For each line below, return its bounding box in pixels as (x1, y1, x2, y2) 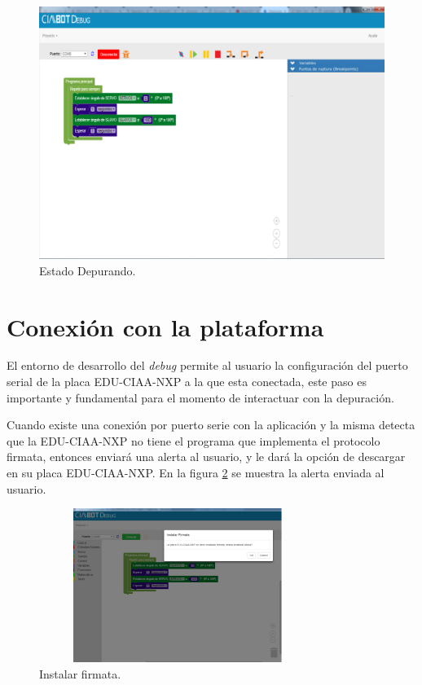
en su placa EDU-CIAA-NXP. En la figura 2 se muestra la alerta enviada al (7, 464, 385, 481)
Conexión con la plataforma (7, 310, 324, 343)
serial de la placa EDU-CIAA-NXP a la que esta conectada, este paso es (7, 373, 367, 390)
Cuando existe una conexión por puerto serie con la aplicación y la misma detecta (7, 416, 415, 433)
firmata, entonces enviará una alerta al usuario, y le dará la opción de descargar (7, 448, 406, 465)
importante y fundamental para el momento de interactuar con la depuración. (7, 389, 394, 406)
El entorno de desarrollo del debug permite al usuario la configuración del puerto (7, 357, 408, 374)
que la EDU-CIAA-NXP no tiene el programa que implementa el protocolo (7, 432, 380, 449)
